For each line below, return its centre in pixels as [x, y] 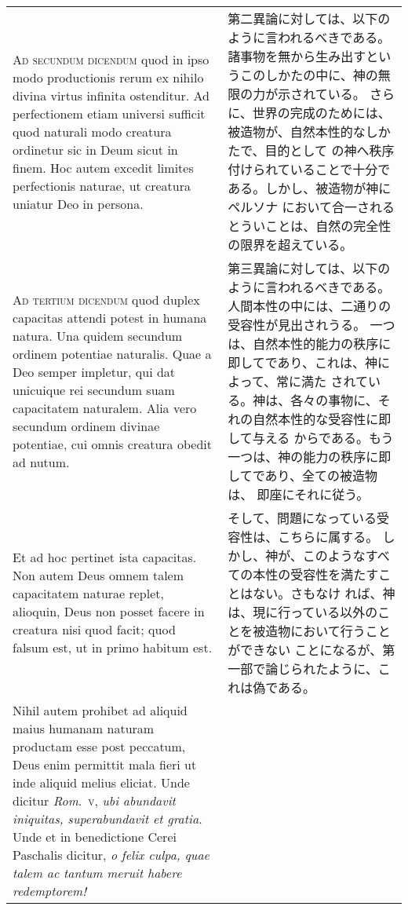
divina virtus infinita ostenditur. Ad [111, 95]
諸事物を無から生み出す [297, 56]
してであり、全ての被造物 [302, 475]
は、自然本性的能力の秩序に [310, 344]
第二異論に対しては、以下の [309, 18]
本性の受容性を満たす [316, 574]
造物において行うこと [328, 631]
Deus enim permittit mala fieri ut [105, 764]
